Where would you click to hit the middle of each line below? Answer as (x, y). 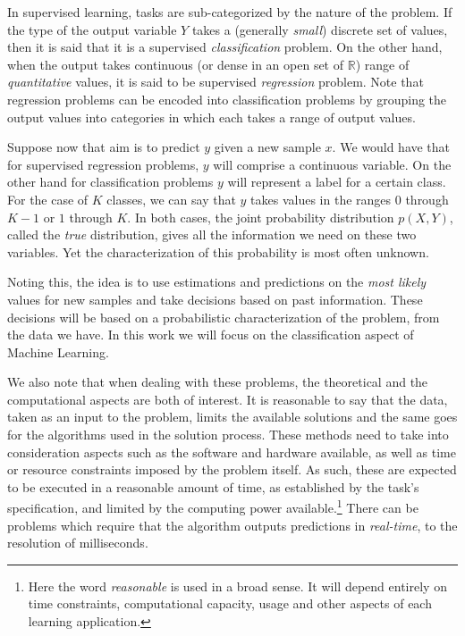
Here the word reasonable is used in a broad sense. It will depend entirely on (237, 586)
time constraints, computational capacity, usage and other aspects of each (230, 603)
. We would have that (391, 147)
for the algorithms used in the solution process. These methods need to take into (228, 435)
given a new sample (267, 147)
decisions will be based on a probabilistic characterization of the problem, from (224, 317)
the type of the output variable (92, 29)
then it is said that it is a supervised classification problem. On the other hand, (225, 47)
